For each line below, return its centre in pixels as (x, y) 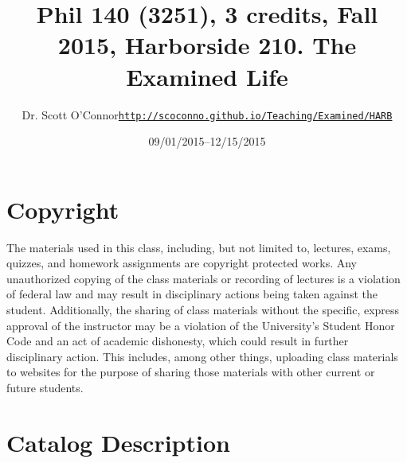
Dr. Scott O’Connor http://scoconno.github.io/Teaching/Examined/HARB (207, 114)
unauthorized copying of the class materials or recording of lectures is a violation (203, 278)
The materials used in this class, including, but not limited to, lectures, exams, (199, 247)
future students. (45, 388)
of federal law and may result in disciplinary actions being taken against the (192, 294)
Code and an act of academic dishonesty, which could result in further (178, 341)
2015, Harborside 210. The (207, 45)
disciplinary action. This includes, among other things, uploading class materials (202, 356)
